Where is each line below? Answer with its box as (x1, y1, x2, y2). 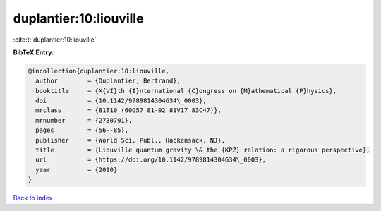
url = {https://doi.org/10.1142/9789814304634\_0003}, (35, 156, 267, 164)
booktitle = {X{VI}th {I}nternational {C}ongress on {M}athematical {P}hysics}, (35, 87, 337, 95)
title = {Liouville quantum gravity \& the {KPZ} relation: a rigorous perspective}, (35, 146, 370, 155)
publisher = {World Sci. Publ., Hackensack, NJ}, (35, 136, 226, 144)
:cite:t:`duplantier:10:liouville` (13, 35, 97, 44)
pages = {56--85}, (35, 126, 129, 134)
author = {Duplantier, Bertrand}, (35, 77, 181, 85)
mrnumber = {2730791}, (35, 116, 133, 124)
